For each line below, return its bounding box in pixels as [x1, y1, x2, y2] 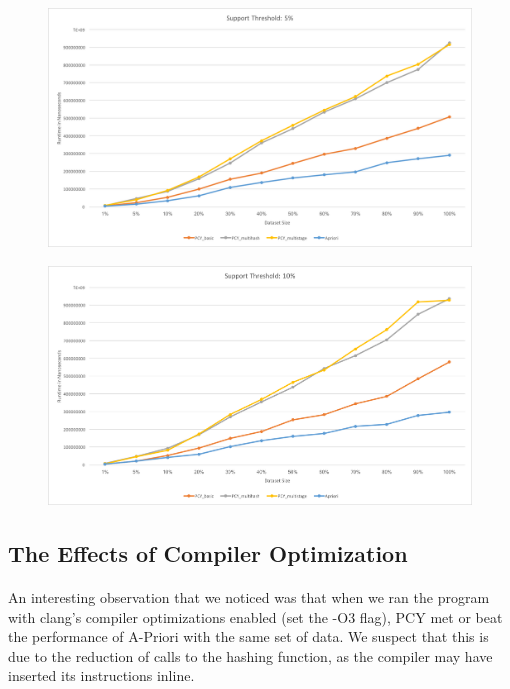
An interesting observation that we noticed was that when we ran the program [8, 587, 490, 608]
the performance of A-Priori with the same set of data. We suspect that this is [8, 626, 489, 647]
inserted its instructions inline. [8, 665, 195, 686]
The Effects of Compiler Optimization [8, 538, 408, 569]
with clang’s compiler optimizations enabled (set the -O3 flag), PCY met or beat [8, 606, 503, 627]
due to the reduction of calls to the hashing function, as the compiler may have [8, 645, 493, 666]
